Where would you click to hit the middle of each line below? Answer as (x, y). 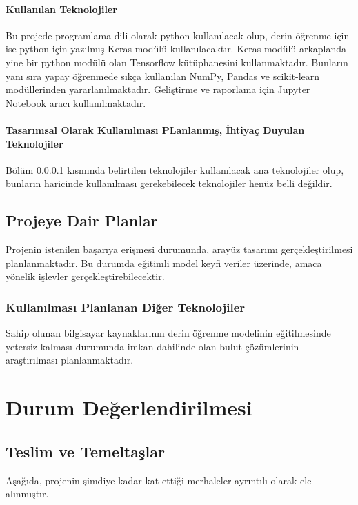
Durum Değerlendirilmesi (129, 407)
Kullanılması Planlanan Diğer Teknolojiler (126, 307)
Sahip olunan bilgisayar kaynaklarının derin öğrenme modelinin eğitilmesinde (168, 333)
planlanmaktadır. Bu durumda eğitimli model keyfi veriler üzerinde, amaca (164, 263)
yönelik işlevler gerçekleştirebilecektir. (85, 276)
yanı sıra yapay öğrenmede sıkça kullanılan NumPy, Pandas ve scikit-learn (163, 76)
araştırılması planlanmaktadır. (70, 360)
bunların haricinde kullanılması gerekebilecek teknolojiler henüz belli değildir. (169, 183)
